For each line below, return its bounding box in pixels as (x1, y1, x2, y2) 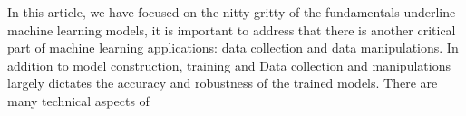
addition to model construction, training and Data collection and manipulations (7, 55, 451, 74)
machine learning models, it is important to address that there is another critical (7, 20, 456, 39)
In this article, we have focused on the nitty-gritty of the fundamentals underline (7, 3, 456, 21)
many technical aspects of (7, 91, 150, 110)
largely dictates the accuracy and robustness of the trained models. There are (7, 73, 438, 92)
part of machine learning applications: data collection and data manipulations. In (7, 38, 459, 57)
